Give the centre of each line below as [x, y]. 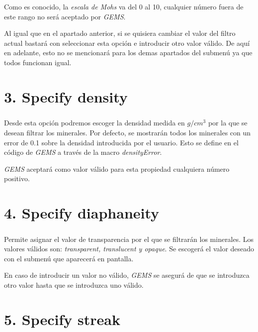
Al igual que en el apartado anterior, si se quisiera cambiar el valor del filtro [120, 33]
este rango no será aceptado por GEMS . [65, 16]
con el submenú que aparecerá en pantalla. [69, 258]
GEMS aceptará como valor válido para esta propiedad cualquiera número [117, 168]
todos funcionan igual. [38, 62]
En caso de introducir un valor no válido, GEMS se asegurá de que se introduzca [127, 275]
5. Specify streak [62, 319]
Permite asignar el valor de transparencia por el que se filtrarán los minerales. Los [129, 239]
